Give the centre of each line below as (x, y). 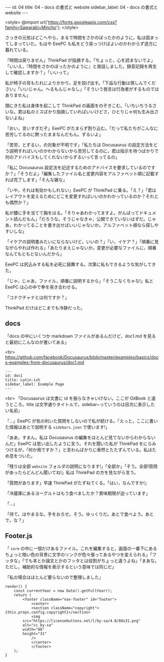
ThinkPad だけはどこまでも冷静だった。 (45, 308)
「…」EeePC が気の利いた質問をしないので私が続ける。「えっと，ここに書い (82, 421)
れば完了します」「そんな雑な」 (36, 180)
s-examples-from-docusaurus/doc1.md (45, 362)
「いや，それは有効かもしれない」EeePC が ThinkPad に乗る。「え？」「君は (81, 190)
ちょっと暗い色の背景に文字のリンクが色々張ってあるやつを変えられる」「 (79, 554)
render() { (16, 586)
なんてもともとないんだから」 (35, 254)
